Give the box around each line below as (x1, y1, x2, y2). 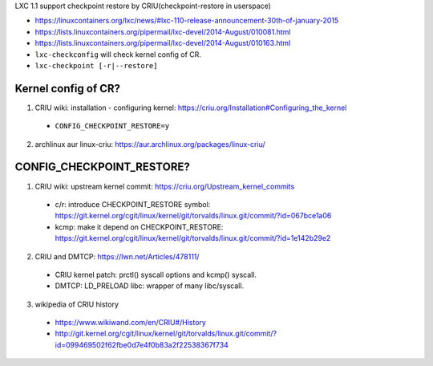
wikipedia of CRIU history (34, 299, 119, 309)
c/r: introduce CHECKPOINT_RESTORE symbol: (55, 199, 211, 209)
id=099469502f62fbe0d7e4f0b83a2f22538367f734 (55, 340, 229, 349)
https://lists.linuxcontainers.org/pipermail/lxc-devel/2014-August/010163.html (34, 39, 291, 48)
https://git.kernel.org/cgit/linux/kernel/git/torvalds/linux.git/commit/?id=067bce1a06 (55, 211, 332, 221)
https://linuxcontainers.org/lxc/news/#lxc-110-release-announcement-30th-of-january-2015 (34, 16, 339, 26)
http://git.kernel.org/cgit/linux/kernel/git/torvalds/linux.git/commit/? (55, 329, 277, 339)
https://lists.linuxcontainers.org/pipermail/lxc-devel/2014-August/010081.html (34, 26, 291, 36)
